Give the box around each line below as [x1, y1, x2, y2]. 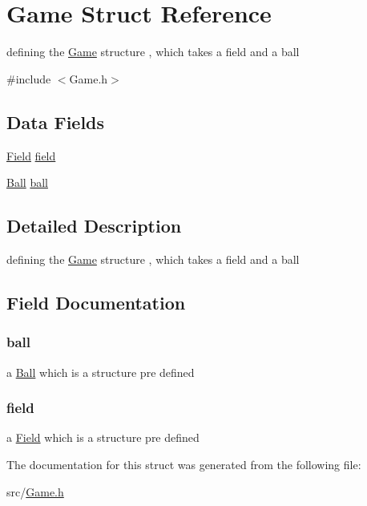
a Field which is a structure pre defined [6, 429, 200, 446]
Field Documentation [6, 289, 186, 314]
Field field [6, 147, 56, 164]
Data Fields [6, 109, 105, 134]
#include [6, 70, 51, 87]
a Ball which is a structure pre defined [6, 363, 195, 380]
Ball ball [6, 174, 48, 191]
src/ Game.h [6, 483, 64, 500]
